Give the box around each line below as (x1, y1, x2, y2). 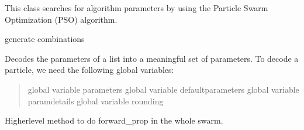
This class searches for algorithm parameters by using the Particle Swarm (5, 2, 268, 13)
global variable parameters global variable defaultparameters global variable (27, 83, 299, 95)
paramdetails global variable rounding (27, 94, 164, 107)
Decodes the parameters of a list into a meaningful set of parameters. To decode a (5, 52, 299, 64)
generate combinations (5, 33, 85, 45)
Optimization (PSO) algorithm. (5, 13, 118, 25)
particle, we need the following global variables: (5, 64, 174, 76)
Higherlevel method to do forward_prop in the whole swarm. (5, 114, 223, 127)
